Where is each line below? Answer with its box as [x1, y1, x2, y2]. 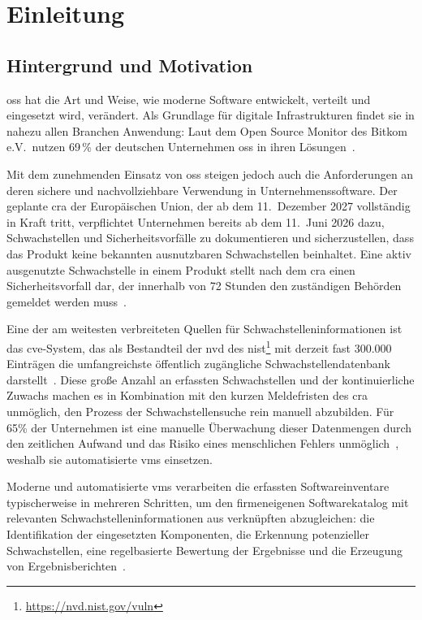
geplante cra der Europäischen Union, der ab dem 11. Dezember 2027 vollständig [6, 197, 411, 215]
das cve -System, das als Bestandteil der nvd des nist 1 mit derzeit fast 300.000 [6, 336, 392, 356]
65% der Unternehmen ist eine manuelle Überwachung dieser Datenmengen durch [6, 418, 412, 436]
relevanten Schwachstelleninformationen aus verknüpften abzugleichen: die [6, 509, 375, 527]
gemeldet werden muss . [6, 293, 127, 310]
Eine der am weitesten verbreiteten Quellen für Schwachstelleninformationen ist [6, 320, 403, 337]
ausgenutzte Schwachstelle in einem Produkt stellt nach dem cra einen [6, 261, 355, 278]
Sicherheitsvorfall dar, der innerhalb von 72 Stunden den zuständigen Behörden [6, 277, 402, 294]
